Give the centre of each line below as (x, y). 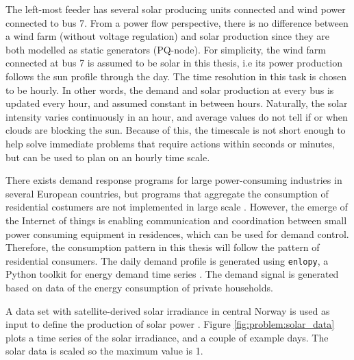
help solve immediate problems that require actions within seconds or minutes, (170, 143)
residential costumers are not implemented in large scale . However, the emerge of (177, 207)
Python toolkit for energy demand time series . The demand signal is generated (172, 274)
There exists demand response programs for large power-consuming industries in (174, 180)
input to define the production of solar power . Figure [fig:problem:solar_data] (170, 324)
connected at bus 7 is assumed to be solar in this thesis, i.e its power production (174, 63)
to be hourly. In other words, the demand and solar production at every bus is (170, 89)
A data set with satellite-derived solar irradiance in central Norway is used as (168, 310)
